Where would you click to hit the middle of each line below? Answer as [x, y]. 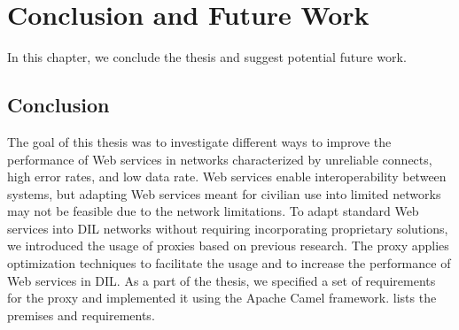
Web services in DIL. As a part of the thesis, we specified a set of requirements [222, 280]
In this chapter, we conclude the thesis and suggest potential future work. [207, 57]
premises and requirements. [81, 315]
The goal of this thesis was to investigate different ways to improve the [199, 141]
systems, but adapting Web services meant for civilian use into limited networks [224, 193]
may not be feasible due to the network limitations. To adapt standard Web [213, 211]
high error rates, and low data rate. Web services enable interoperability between [227, 177]
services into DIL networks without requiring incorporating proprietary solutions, [228, 228]
